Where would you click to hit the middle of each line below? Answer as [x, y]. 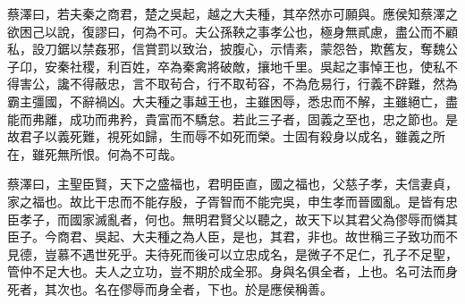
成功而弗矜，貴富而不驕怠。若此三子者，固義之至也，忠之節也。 [257, 118]
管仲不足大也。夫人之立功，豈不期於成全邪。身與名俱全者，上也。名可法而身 [232, 271]
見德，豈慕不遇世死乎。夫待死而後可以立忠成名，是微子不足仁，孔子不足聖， [232, 253]
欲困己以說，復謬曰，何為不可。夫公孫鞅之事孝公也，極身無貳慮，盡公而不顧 [232, 31]
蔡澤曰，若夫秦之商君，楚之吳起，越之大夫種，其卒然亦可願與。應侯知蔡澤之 [232, 13]
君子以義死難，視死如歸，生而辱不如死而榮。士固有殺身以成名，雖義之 [226, 136]
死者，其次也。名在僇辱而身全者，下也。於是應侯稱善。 [170, 288]
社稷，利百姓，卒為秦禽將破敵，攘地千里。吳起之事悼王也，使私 [257, 66]
